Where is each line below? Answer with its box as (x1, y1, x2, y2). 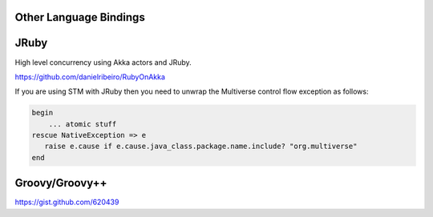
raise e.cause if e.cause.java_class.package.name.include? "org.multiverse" (44, 142, 358, 151)
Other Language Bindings (14, 10, 146, 24)
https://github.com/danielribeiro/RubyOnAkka (14, 72, 166, 82)
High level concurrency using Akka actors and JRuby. (14, 57, 192, 67)
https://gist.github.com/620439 (14, 197, 119, 207)
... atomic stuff (48, 119, 117, 128)
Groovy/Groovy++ (14, 176, 107, 190)
